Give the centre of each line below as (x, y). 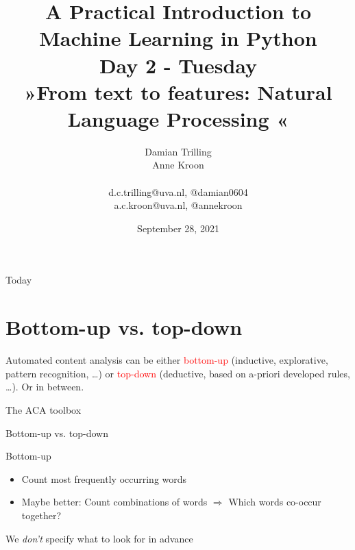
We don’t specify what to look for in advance (99, 538)
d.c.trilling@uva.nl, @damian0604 (178, 191)
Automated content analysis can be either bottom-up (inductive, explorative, (167, 360)
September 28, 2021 (178, 228)
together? (41, 515)
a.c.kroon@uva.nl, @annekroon (178, 205)
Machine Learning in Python (178, 38)
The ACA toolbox (44, 409)
